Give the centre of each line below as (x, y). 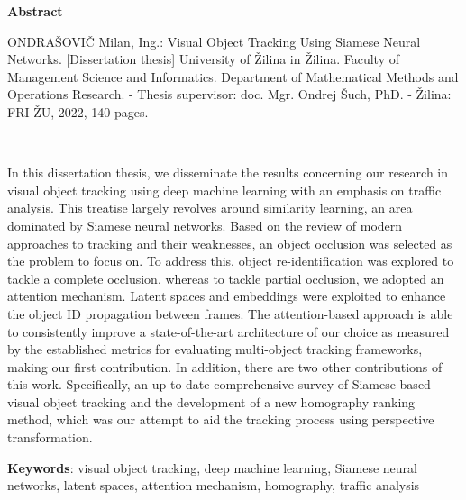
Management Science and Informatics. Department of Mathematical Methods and (233, 76)
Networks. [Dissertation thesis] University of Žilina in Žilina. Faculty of (203, 59)
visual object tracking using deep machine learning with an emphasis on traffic (224, 190)
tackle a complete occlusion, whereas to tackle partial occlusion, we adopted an (226, 278)
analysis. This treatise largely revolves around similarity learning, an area (210, 208)
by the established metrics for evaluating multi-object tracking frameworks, (215, 349)
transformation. (50, 437)
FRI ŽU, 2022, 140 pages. (78, 111)
